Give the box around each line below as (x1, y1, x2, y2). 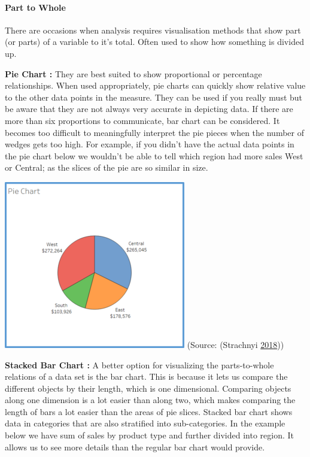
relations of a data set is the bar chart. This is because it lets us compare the (5, 370, 288, 383)
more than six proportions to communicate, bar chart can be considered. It (5, 114, 280, 126)
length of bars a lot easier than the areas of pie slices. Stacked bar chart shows (5, 405, 293, 417)
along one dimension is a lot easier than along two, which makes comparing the (5, 394, 296, 406)
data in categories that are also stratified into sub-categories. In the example (5, 417, 285, 429)
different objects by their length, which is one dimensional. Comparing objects (5, 382, 291, 394)
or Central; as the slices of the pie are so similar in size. (5, 161, 208, 174)
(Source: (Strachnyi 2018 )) (187, 338, 284, 350)
